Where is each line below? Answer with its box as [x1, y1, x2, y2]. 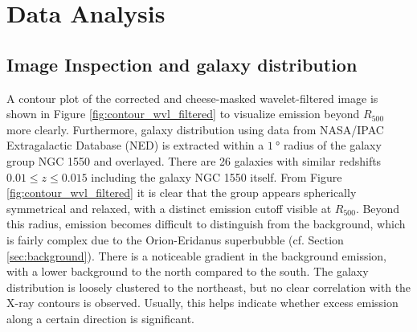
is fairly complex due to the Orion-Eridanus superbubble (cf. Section [6, 231, 344, 248]
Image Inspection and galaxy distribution [6, 51, 358, 76]
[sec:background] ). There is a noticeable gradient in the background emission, [6, 247, 386, 264]
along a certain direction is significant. [6, 309, 194, 326]
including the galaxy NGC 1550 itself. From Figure [91, 168, 342, 185]
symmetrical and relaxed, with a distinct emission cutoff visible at [6, 199, 332, 216]
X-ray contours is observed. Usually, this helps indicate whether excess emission [6, 294, 399, 311]
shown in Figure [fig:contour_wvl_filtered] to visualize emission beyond [6, 105, 360, 122]
